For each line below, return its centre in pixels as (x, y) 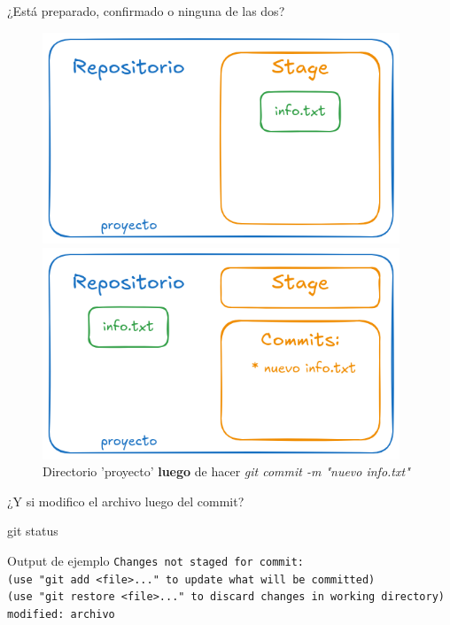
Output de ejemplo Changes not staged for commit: (155, 560)
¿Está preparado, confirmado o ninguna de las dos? (146, 11)
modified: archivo (61, 614)
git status (33, 531)
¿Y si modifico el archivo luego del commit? (126, 501)
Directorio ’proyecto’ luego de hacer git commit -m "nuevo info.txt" (226, 471)
